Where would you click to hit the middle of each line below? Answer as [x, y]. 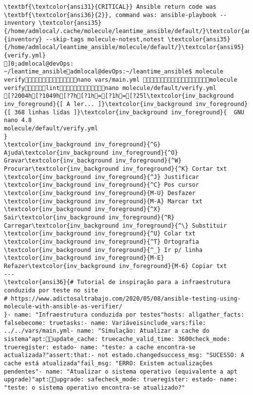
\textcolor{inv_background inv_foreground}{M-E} [84, 258]
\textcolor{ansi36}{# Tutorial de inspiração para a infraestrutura [117, 282]
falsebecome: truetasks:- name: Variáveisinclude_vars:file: [105, 323]
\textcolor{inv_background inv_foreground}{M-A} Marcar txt [103, 201]
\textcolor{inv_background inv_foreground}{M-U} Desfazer [100, 193]
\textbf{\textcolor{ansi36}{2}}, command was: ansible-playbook [110, 15]
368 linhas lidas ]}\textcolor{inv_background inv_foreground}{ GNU [129, 112]
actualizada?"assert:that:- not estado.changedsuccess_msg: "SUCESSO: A [124, 355]
